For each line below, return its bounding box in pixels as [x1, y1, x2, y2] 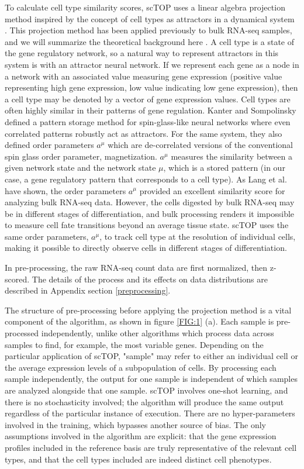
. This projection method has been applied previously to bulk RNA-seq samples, [5, 24, 292, 36]
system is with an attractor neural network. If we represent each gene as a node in [5, 58, 299, 70]
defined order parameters [5, 139, 94, 151]
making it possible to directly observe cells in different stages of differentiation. [5, 242, 287, 254]
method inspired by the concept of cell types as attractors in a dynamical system [5, 12, 295, 25]
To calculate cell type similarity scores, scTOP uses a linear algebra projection [5, 1, 285, 13]
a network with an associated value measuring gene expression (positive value [5, 70, 282, 82]
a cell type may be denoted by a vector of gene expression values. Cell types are [5, 92, 291, 105]
